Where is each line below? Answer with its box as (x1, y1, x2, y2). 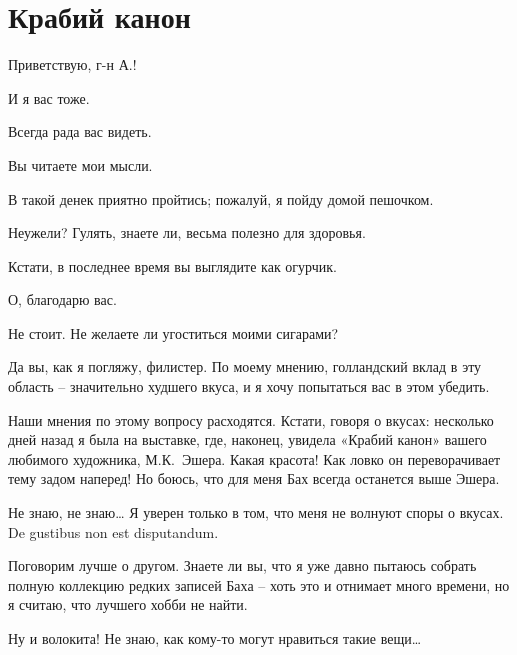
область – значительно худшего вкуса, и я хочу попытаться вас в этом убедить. (8, 376, 490, 397)
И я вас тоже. (8, 87, 90, 108)
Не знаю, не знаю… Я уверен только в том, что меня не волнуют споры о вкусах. (8, 502, 504, 523)
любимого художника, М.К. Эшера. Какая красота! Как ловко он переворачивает (8, 448, 501, 469)
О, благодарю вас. (8, 289, 117, 310)
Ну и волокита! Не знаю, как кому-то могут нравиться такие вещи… (8, 628, 422, 648)
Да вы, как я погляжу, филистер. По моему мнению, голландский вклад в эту (8, 356, 482, 377)
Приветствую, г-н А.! (8, 54, 137, 75)
